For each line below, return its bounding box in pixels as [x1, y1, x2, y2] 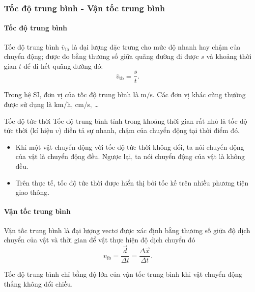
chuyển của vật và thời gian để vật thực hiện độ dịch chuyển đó [4, 235, 195, 245]
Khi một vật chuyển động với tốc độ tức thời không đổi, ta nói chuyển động [15, 141, 244, 152]
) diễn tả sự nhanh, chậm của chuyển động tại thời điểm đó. [58, 125, 240, 135]
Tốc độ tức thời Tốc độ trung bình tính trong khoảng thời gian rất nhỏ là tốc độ [4, 115, 247, 126]
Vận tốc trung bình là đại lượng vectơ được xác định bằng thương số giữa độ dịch [4, 225, 251, 235]
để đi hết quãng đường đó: [24, 60, 103, 71]
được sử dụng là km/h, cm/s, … [4, 99, 99, 109]
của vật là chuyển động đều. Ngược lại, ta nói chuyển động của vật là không [15, 151, 245, 161]
